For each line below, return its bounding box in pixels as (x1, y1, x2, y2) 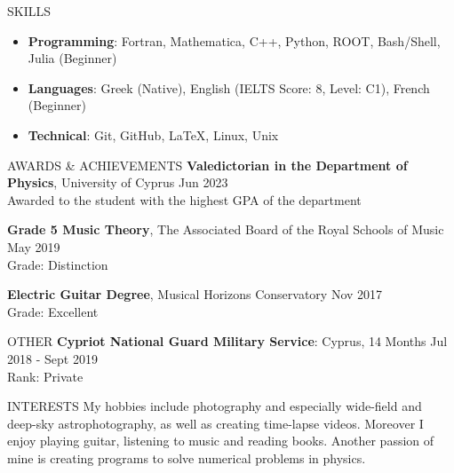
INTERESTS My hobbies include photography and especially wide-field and (7, 397, 422, 415)
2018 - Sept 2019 (7, 349, 98, 367)
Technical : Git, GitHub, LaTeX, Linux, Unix (28, 125, 279, 144)
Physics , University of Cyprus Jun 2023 (7, 173, 228, 192)
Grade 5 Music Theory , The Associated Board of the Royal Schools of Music (7, 220, 444, 239)
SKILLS (7, 2, 52, 20)
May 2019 (7, 237, 60, 256)
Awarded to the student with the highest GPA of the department (7, 190, 362, 209)
